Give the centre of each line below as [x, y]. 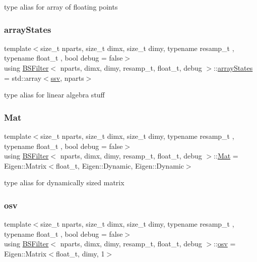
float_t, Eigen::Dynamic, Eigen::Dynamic [120, 165]
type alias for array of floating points [61, 7]
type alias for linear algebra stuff [54, 95]
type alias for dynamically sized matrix [64, 182]
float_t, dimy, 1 [80, 253]
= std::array [23, 77]
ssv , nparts [67, 77]
